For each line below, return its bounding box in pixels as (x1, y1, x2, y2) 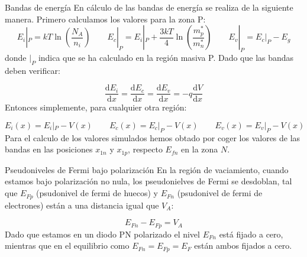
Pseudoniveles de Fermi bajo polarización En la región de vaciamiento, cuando (5, 163, 289, 175)
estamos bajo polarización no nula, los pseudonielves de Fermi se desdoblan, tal (5, 175, 292, 187)
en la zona (181, 143, 218, 155)
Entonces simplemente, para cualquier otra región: (5, 101, 187, 113)
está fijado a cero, (219, 227, 283, 240)
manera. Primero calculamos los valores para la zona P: (5, 12, 206, 25)
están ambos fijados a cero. (194, 239, 292, 252)
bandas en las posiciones (5, 143, 93, 155)
